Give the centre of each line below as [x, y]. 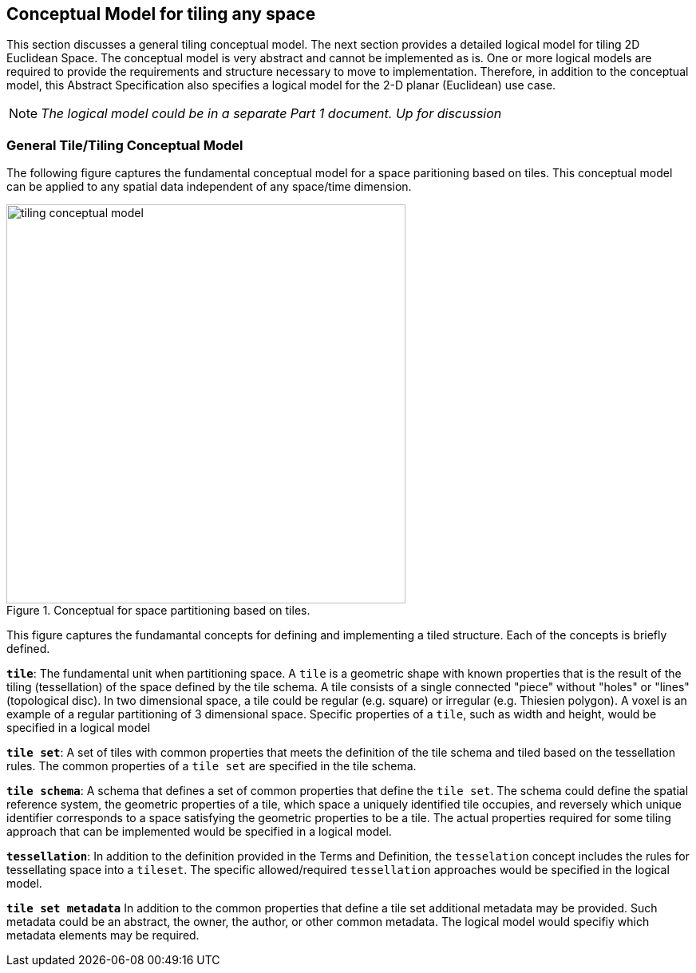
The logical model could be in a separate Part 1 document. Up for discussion [271, 114]
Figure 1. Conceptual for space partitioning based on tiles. [158, 611]
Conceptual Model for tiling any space [161, 14]
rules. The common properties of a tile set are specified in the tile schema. [212, 766]
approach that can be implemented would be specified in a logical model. [199, 832]
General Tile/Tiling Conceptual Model [125, 145]
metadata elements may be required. [103, 935]
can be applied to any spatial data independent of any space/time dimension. [209, 187]
